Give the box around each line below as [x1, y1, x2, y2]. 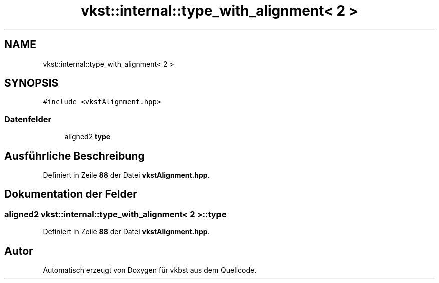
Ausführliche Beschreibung [4, 149, 145, 162]
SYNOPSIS [4, 77, 59, 90]
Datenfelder [4, 114, 52, 124]
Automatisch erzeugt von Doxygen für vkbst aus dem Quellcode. [43, 266, 257, 275]
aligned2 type [64, 132, 111, 141]
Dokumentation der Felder [4, 188, 137, 201]
